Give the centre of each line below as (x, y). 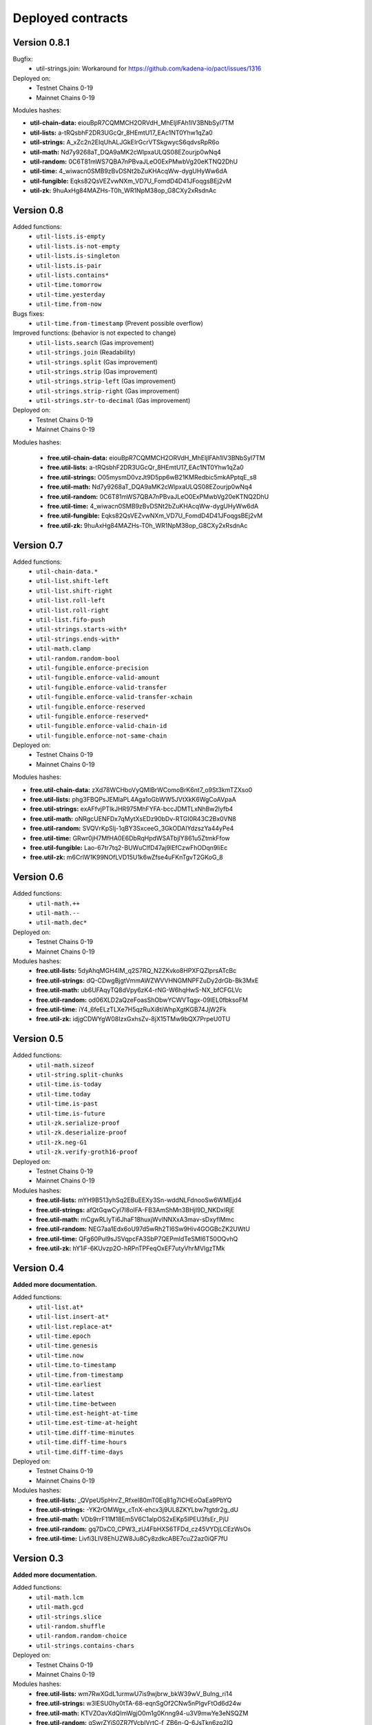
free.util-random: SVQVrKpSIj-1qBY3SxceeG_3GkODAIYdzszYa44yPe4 (132, 829)
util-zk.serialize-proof (78, 1123)
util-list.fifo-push (71, 620)
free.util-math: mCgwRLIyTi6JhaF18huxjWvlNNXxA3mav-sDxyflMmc (135, 1219)
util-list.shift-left (73, 581)
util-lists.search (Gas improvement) (95, 342)
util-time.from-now (69, 304)
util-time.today (63, 1094)
